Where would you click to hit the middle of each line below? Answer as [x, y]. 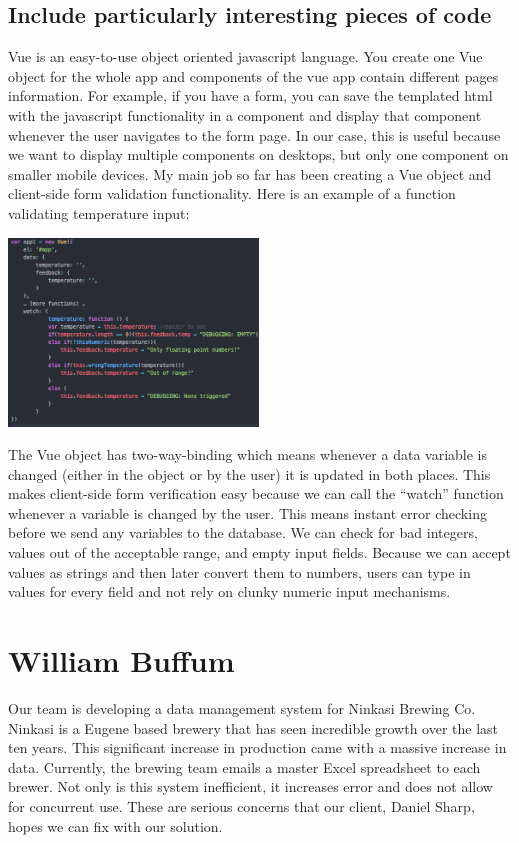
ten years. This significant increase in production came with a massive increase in [257, 747]
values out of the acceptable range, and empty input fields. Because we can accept [259, 552]
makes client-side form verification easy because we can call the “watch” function [256, 493]
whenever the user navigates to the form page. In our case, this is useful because [254, 134]
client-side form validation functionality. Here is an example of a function [232, 193]
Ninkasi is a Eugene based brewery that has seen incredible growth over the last [253, 727]
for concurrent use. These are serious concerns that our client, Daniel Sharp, [241, 805]
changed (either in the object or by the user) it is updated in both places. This [249, 473]
